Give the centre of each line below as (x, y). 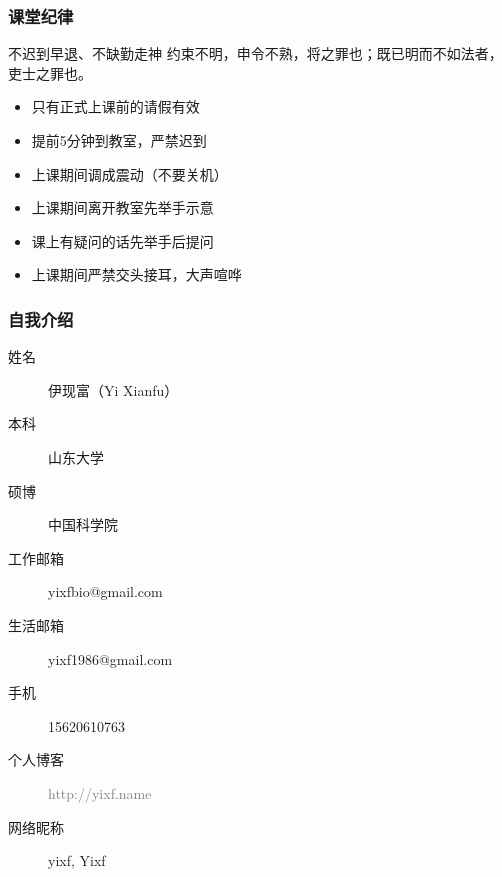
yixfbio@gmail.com (105, 591)
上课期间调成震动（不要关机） (129, 173)
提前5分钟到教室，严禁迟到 (119, 140)
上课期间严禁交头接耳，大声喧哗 (136, 274)
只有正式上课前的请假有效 (115, 106)
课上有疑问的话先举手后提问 (122, 240)
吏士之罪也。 (50, 72)
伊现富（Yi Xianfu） (113, 389)
